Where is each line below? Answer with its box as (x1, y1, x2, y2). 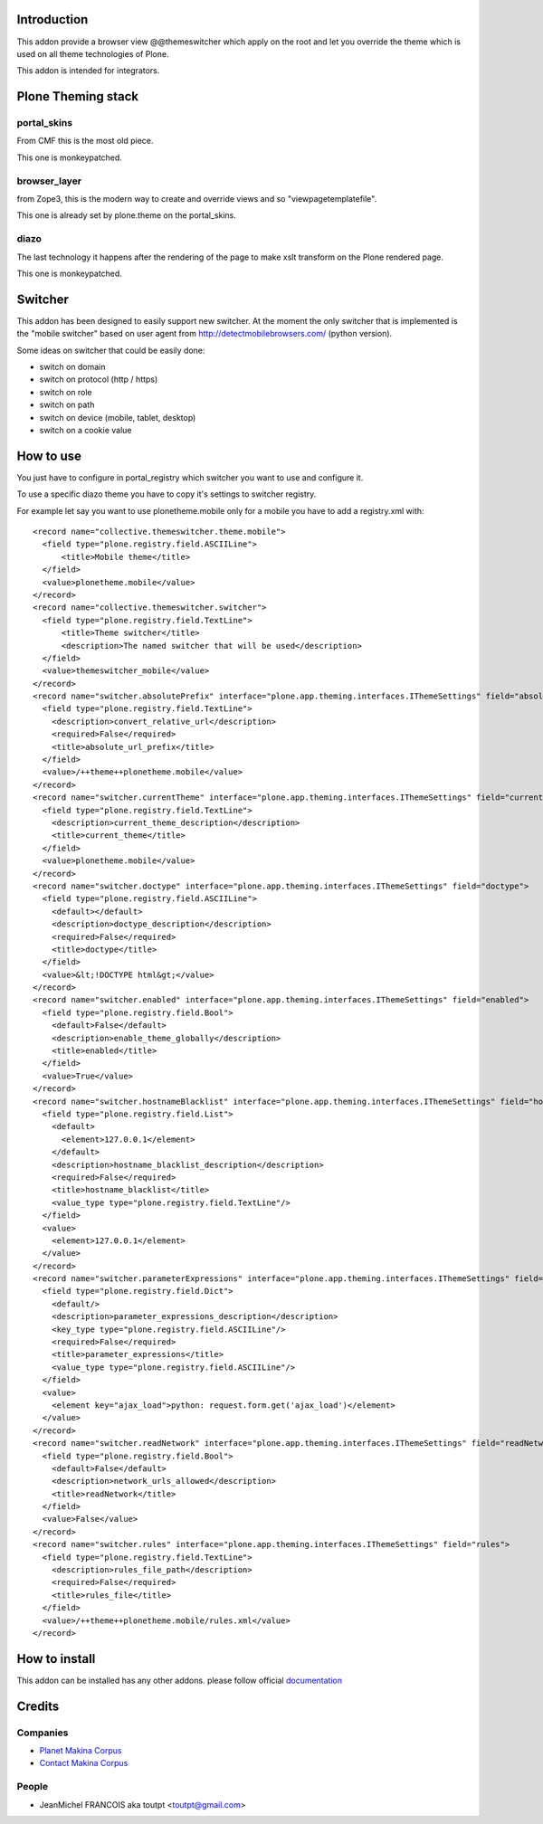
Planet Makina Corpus (39, 1745, 122, 1756)
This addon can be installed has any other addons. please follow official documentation (16, 1675, 343, 1686)
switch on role (39, 386, 92, 397)
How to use (16, 448, 81, 463)
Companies (16, 1726, 69, 1739)
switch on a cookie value (39, 424, 132, 435)
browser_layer (16, 175, 81, 187)
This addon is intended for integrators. (16, 65, 160, 76)
